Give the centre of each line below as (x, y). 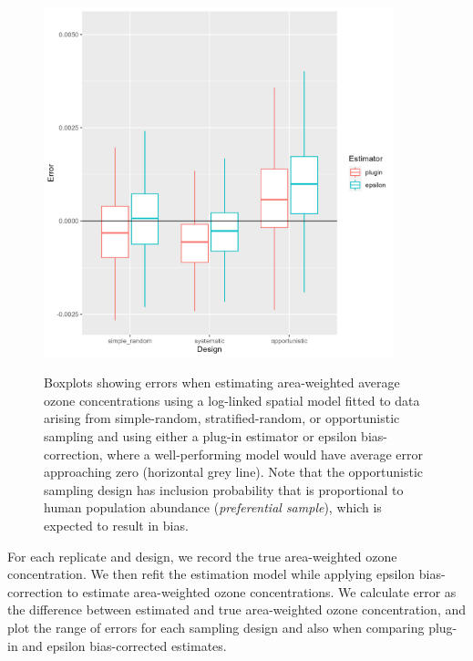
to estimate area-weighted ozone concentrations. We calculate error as (262, 591)
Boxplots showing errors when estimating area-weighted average (222, 382)
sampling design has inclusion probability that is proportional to (224, 489)
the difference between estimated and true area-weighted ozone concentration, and (237, 609)
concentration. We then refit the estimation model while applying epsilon (211, 574)
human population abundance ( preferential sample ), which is (213, 507)
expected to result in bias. (116, 525)
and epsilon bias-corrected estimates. (124, 645)
